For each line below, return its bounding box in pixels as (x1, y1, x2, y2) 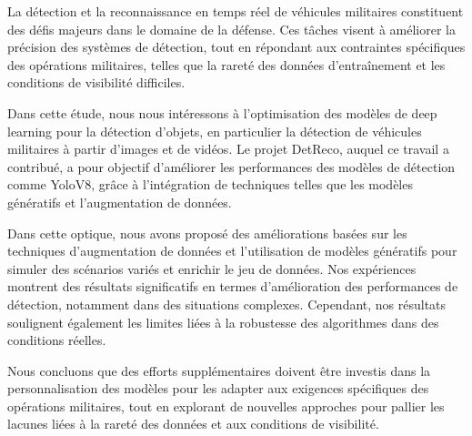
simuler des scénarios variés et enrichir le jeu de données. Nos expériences (7, 259, 417, 278)
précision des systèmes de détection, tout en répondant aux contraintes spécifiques (7, 37, 466, 56)
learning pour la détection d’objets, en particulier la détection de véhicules (7, 121, 422, 140)
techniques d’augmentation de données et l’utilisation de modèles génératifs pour (7, 241, 457, 260)
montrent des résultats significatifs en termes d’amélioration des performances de (7, 277, 458, 296)
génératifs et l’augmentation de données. (7, 192, 232, 211)
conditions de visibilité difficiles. (7, 73, 186, 92)
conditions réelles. (7, 330, 106, 350)
